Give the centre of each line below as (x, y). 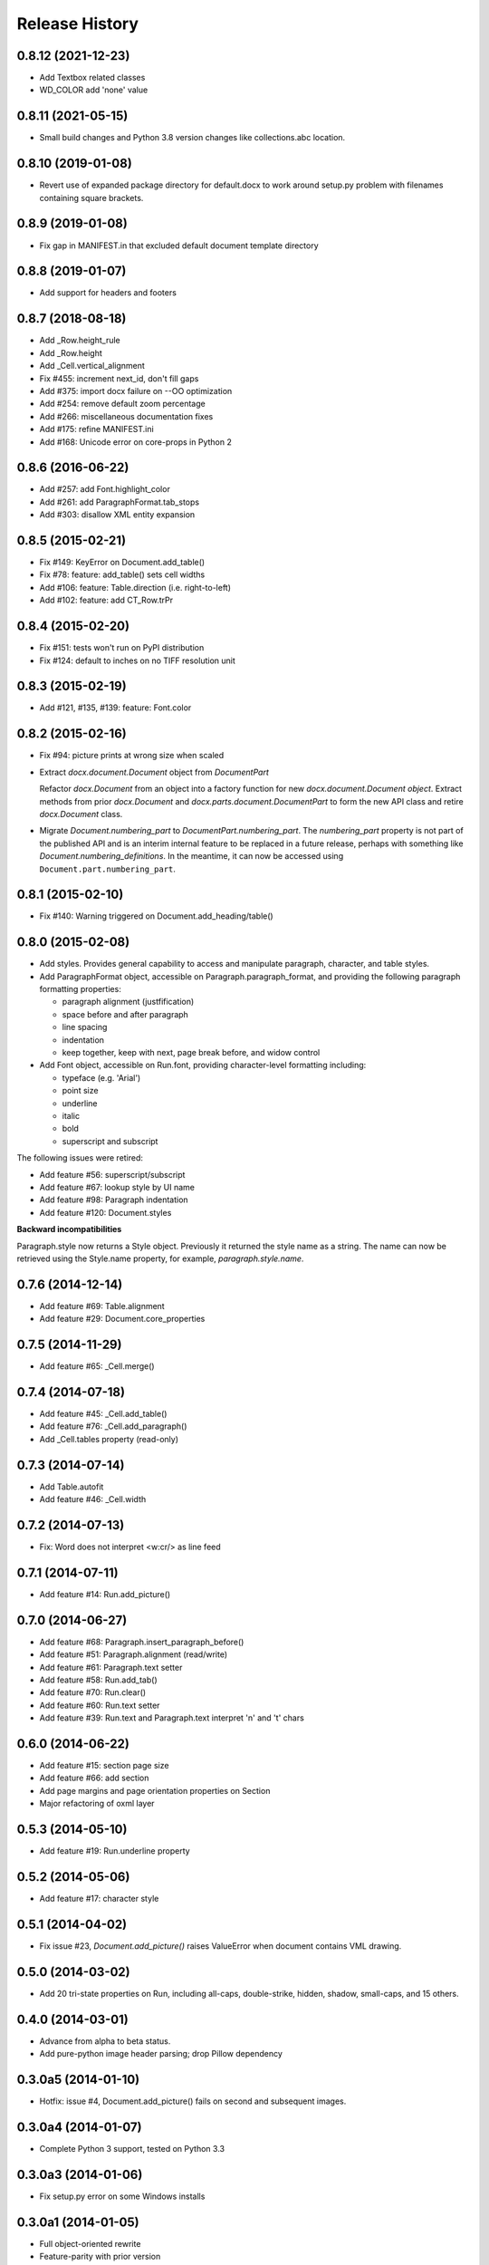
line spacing (85, 1027)
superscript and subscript (110, 1141)
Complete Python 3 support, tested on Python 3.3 (132, 2148)
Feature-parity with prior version (100, 2257)
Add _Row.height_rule (80, 341)
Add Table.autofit (72, 1487)
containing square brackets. (91, 198)
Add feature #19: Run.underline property (115, 1851)
